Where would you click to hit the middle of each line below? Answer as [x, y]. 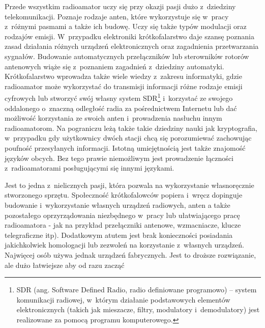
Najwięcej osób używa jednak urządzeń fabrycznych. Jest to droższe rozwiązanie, [130, 254]
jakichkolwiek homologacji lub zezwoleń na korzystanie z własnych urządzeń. [124, 245]
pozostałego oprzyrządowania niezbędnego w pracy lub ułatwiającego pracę [122, 215]
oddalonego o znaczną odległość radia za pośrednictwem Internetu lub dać [121, 108]
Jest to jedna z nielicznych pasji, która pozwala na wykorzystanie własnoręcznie [129, 185]
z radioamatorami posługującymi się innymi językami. [90, 168]
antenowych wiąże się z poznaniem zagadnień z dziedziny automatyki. [114, 66]
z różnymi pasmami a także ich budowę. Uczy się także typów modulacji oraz [126, 26]
